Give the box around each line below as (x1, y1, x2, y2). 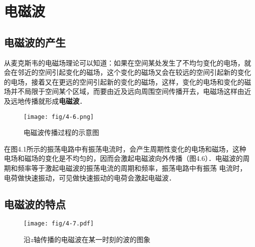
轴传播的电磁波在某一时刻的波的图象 (33, 234, 151, 245)
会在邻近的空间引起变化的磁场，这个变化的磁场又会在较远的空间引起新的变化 (4, 67, 251, 77)
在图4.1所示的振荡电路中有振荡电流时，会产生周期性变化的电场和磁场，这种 (4, 143, 246, 154)
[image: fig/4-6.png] (24, 113, 94, 120)
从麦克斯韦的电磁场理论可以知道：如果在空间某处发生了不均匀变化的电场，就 (4, 57, 251, 67)
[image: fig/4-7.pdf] (24, 220, 94, 227)
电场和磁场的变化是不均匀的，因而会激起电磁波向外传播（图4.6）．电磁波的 (4, 153, 243, 163)
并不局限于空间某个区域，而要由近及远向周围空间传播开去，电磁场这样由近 (10, 86, 251, 96)
